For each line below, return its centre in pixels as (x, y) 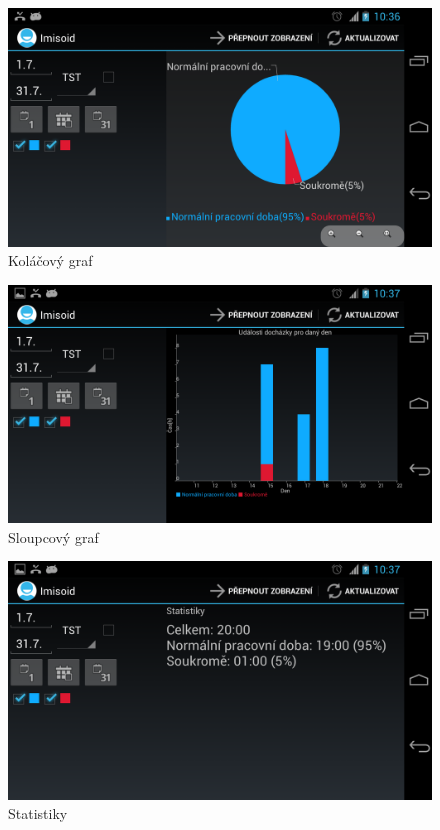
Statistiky (38, 813)
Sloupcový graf (53, 536)
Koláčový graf (50, 260)
